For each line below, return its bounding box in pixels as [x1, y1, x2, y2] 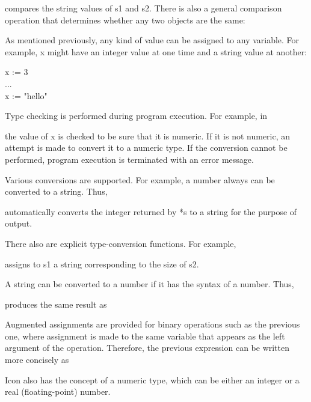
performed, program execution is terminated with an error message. [5, 153, 254, 165]
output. [5, 217, 32, 230]
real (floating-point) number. [5, 385, 111, 398]
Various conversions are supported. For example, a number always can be [5, 173, 275, 186]
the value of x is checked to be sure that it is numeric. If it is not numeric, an [5, 129, 291, 142]
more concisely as [5, 353, 69, 366]
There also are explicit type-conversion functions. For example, [5, 237, 236, 249]
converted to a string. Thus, [5, 185, 108, 198]
